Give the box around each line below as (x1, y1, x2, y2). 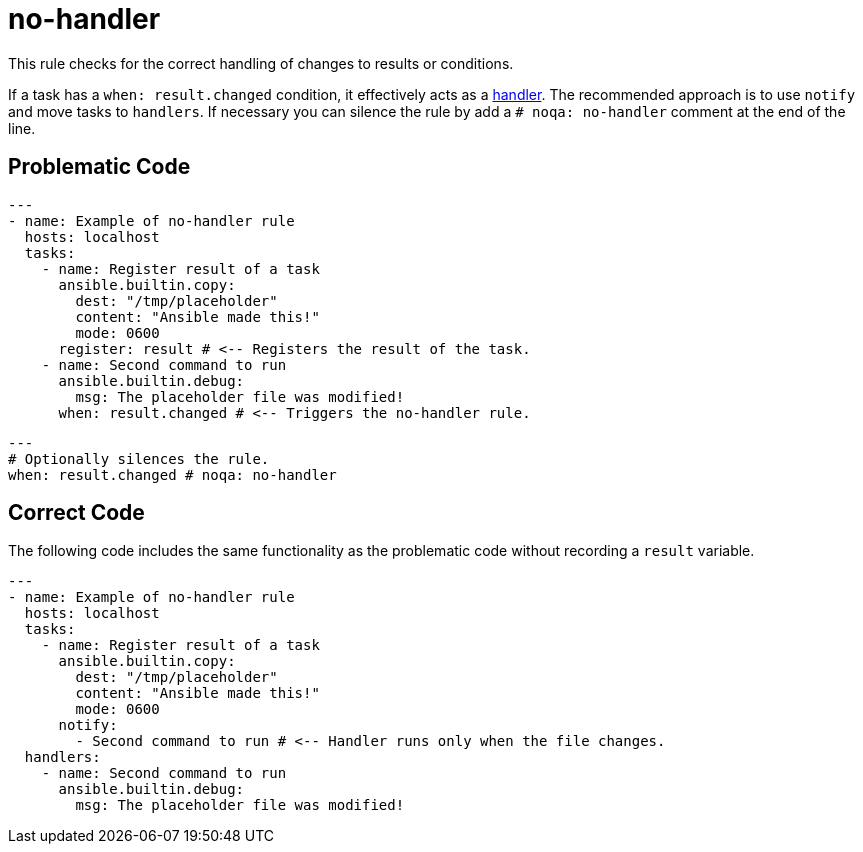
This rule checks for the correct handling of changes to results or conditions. (8, 54, 514, 72)
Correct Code (8, 500, 145, 526)
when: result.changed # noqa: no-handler (8, 466, 337, 483)
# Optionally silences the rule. (8, 450, 270, 467)
